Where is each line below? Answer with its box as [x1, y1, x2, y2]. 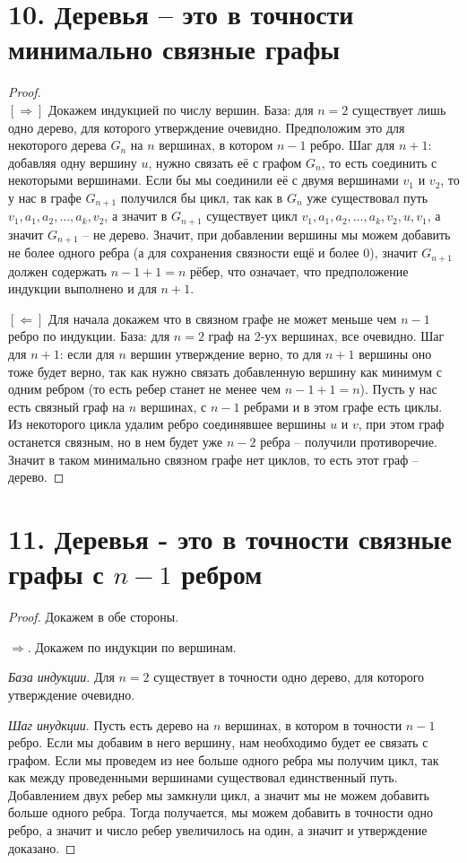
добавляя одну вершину [8, 153, 137, 171]
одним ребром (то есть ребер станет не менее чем [8, 379, 281, 398]
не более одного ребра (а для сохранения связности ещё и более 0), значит [8, 243, 418, 262]
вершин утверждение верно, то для [130, 344, 322, 363]
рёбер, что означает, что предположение [190, 261, 409, 280]
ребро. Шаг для [310, 135, 395, 154]
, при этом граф [358, 414, 445, 433]
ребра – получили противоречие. [260, 432, 437, 451]
